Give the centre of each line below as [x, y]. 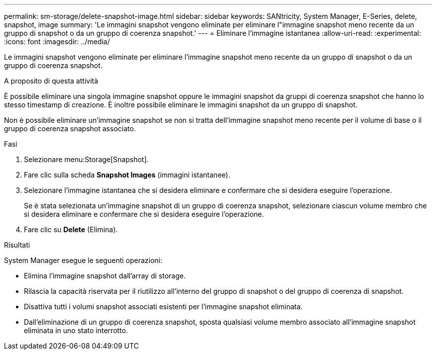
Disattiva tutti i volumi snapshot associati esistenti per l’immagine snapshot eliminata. [163, 307]
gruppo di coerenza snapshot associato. [70, 129]
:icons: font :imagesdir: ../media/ [57, 42]
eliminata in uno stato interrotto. [76, 330]
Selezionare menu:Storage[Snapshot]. [86, 159]
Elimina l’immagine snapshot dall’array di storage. [105, 276]
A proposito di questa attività [51, 81]
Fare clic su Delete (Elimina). [71, 229]
